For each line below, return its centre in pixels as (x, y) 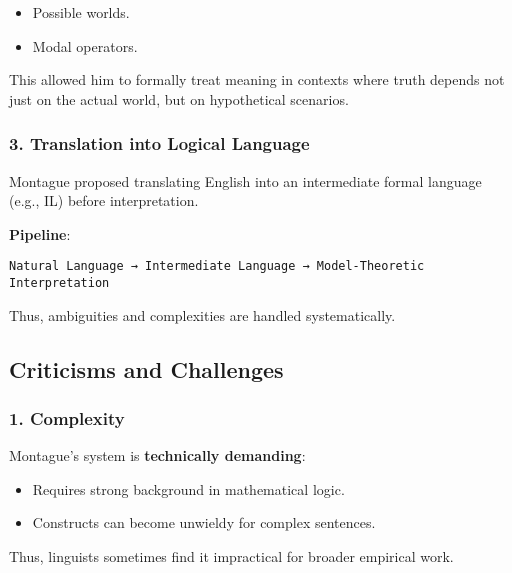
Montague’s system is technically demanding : (157, 455)
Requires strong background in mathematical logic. (188, 488)
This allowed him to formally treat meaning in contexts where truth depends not (257, 79)
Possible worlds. (81, 12)
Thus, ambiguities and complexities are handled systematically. (202, 314)
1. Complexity (67, 417)
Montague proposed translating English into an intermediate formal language (245, 180)
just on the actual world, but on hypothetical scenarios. (179, 98)
